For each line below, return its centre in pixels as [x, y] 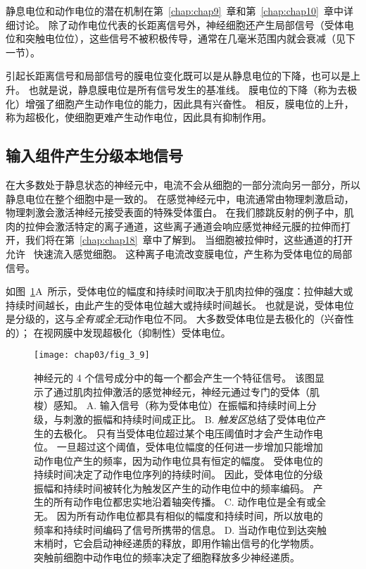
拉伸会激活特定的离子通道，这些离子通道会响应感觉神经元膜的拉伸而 [183, 226]
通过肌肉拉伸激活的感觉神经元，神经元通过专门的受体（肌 [186, 391]
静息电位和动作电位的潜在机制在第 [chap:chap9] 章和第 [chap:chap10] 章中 [175, 11]
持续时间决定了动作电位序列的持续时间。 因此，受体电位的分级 [178, 474]
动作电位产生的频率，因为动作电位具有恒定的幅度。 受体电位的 [178, 460]
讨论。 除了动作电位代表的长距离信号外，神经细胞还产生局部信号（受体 [179, 24]
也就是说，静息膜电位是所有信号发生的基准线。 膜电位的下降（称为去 [188, 89]
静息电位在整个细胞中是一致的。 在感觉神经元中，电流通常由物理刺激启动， [180, 198]
